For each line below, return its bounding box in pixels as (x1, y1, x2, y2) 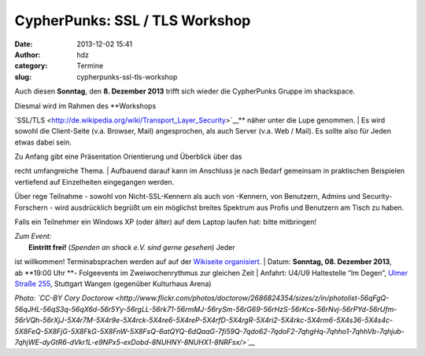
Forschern (14, 203, 48, 212)
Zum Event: (14, 232, 52, 241)
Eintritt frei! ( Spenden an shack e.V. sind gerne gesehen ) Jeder (28, 242, 235, 251)
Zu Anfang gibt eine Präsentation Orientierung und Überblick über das (14, 152, 242, 161)
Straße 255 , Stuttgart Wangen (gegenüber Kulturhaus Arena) (14, 279, 212, 288)
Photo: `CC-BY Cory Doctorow (14, 293, 114, 303)
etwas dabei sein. (14, 138, 72, 147)
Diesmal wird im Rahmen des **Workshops (14, 101, 157, 110)
